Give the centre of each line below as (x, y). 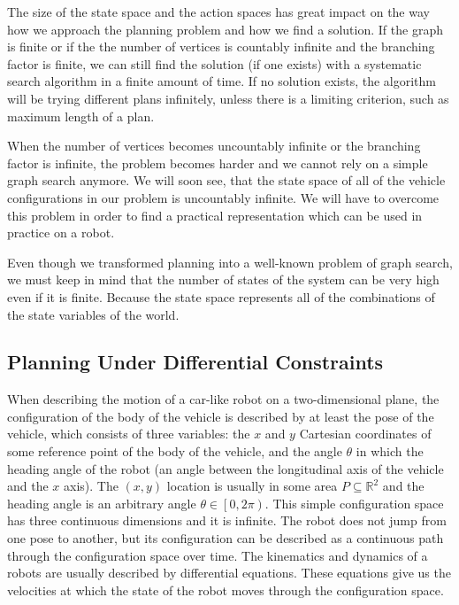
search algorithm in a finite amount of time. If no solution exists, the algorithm (222, 81)
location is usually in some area (252, 486)
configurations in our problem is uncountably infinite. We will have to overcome (223, 197)
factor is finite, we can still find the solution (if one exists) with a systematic (214, 63)
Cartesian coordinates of (365, 434)
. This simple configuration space (354, 503)
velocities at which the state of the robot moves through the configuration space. (226, 589)
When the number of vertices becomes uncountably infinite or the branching (214, 146)
